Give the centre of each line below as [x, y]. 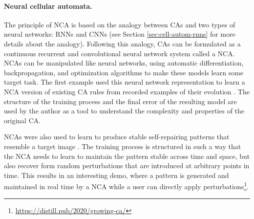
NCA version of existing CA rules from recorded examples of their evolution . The [127, 91]
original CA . [22, 120]
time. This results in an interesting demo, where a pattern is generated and [116, 175]
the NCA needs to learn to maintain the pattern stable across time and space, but [127, 156]
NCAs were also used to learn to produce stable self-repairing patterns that [117, 137]
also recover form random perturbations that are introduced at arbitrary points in [127, 165]
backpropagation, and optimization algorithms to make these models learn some [124, 72]
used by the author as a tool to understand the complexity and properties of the [124, 111]
